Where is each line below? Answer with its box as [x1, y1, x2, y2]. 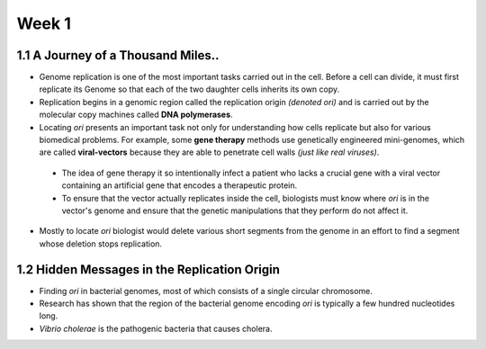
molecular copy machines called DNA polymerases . [39, 109, 233, 121]
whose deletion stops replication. [39, 238, 162, 249]
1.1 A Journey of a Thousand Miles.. [16, 48, 220, 63]
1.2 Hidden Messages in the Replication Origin [16, 262, 281, 277]
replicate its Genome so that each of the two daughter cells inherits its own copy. [39, 84, 340, 94]
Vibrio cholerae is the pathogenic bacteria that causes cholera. [39, 323, 273, 334]
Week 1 [16, 13, 71, 33]
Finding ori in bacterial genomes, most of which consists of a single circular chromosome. [39, 285, 373, 296]
